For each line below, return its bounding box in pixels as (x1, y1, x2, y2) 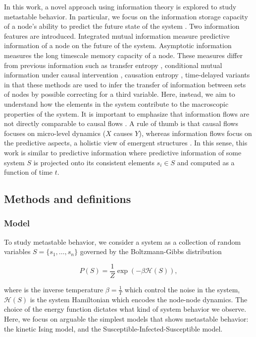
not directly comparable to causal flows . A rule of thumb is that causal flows (4, 118, 238, 129)
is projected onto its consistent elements (33, 157, 154, 167)
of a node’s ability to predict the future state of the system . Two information (4, 21, 240, 31)
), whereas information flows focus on (139, 128, 252, 138)
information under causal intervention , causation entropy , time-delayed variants (4, 69, 250, 80)
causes (113, 128, 133, 138)
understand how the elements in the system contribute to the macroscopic (4, 98, 229, 109)
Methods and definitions (4, 191, 131, 206)
